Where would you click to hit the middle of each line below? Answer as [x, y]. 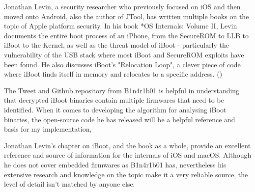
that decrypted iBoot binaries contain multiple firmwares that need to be [114, 100]
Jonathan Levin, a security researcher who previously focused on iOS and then [122, 6]
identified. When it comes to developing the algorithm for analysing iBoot [115, 109]
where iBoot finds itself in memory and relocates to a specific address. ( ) [113, 74]
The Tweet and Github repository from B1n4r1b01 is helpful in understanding [122, 90]
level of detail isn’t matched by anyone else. [70, 184]
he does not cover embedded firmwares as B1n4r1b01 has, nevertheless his [115, 164]
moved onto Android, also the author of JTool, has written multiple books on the [127, 16]
